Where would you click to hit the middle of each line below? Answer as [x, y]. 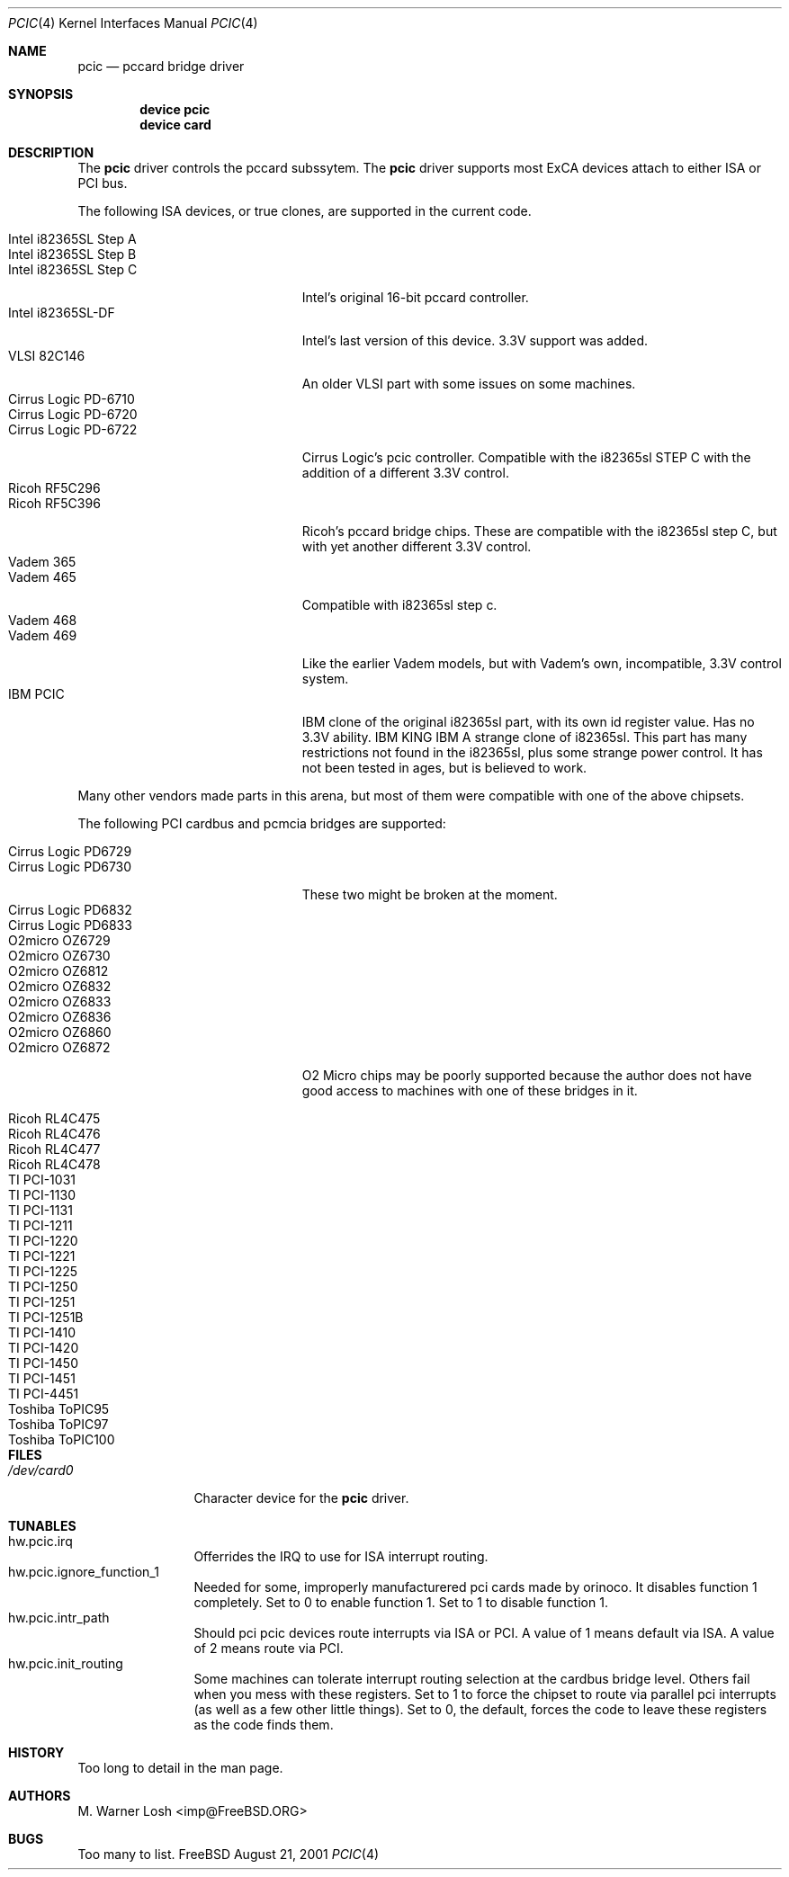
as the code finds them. [264, 1725]
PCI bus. [103, 183]
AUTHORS [40, 1796]
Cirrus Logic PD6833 [70, 925]
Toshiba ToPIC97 [58, 1424]
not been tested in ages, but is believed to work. [444, 768]
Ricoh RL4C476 [54, 1134]
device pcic [175, 109]
